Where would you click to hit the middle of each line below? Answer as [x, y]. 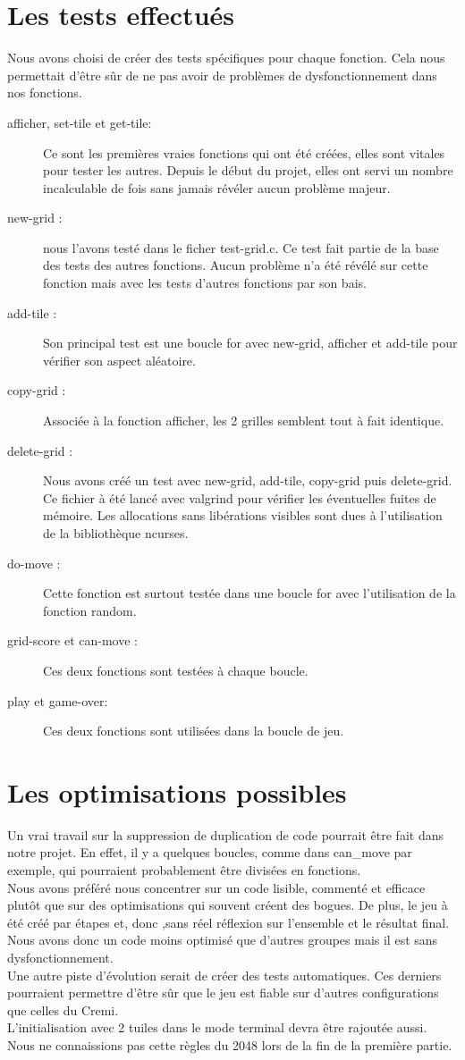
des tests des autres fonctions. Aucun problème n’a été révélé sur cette [236, 265]
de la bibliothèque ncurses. [116, 533]
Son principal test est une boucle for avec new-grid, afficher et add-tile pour [250, 343]
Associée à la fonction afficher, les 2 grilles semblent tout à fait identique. [244, 421]
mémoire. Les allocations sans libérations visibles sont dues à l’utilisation [243, 515]
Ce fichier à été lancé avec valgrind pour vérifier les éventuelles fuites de [240, 497]
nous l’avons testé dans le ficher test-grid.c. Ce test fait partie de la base [241, 247]
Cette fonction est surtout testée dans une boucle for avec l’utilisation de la [249, 593]
